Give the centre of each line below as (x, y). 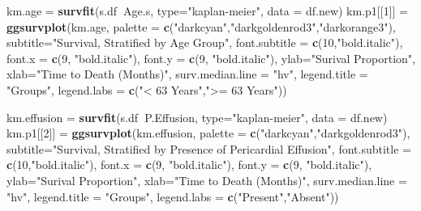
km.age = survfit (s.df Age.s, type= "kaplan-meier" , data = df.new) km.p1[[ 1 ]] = (207, 11)
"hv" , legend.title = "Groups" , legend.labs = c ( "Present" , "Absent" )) (173, 196)
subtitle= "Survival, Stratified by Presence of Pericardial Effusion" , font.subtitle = (209, 148)
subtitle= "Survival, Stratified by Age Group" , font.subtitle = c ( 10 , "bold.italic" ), (205, 42)
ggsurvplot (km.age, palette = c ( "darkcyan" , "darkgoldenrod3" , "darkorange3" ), (201, 26)
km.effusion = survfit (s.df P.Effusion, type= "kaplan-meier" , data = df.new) (197, 117)
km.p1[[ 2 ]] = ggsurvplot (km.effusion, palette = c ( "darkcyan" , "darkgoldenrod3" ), (208, 133)
